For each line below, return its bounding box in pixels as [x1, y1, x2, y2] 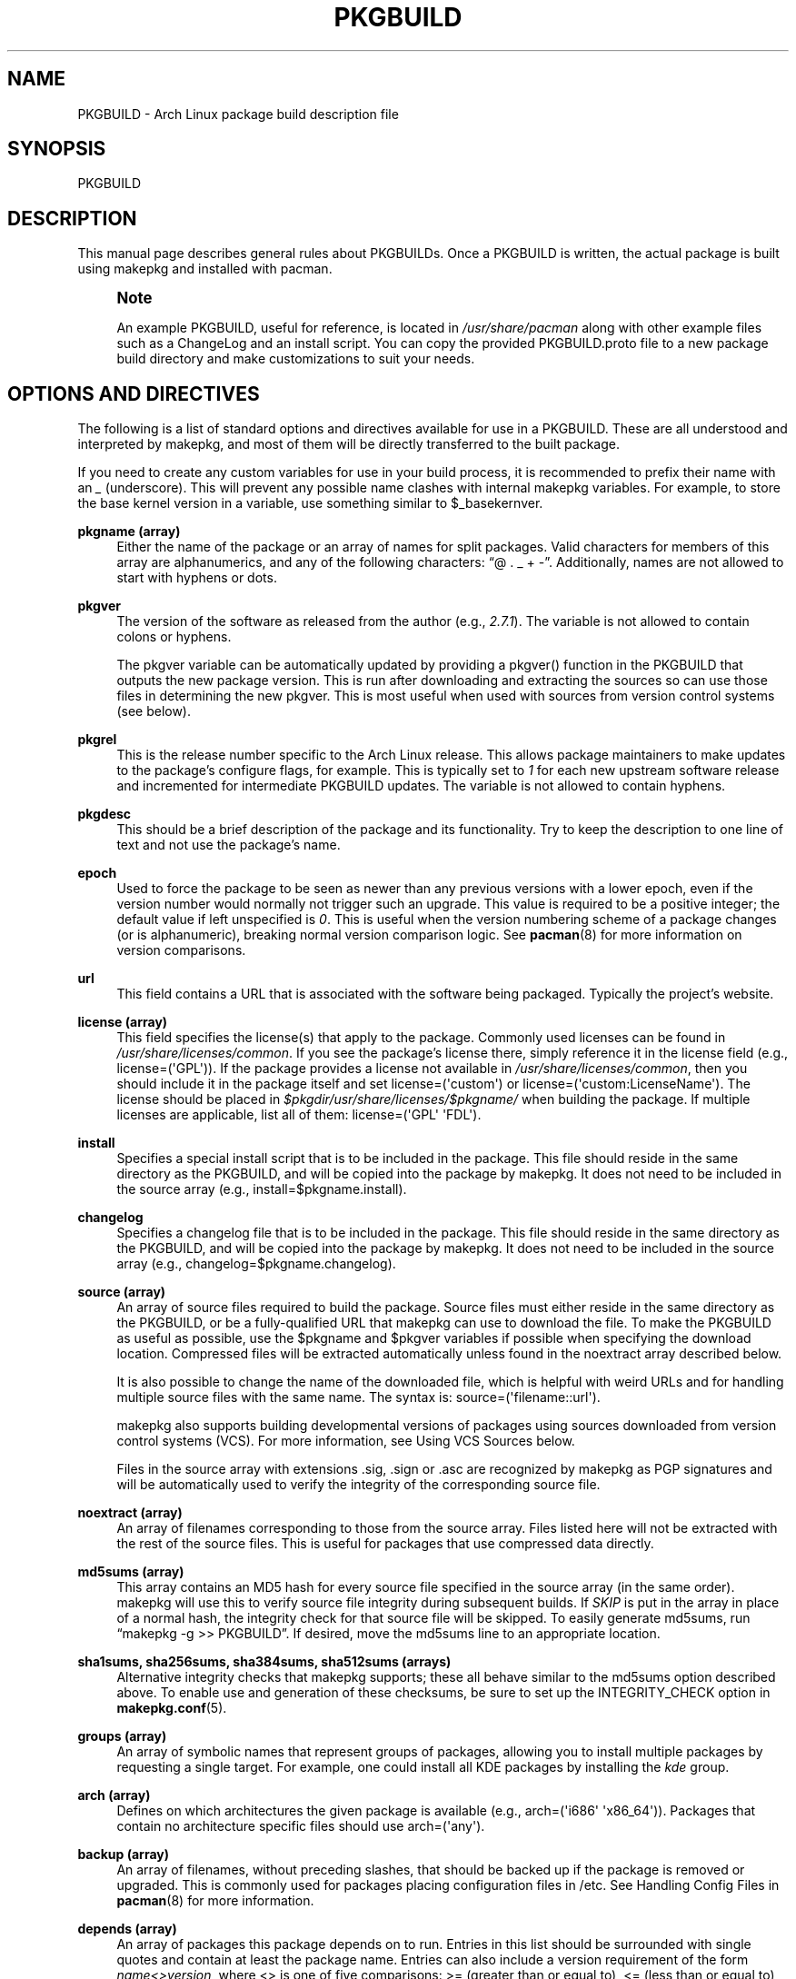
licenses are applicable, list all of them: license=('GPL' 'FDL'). [116, 1107, 482, 1123]
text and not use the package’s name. [116, 837, 341, 853]
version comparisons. [116, 942, 246, 959]
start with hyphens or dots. [116, 570, 277, 586]
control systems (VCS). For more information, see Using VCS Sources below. [116, 1433, 575, 1449]
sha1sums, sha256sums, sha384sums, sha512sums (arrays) [77, 1654, 452, 1670]
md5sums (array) [77, 1564, 184, 1580]
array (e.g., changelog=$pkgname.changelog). [116, 1256, 396, 1272]
